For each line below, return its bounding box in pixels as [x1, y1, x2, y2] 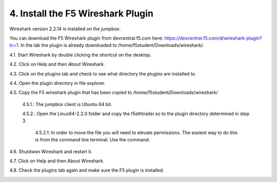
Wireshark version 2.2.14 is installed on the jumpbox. [9, 26, 121, 32]
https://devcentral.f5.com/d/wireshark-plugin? [164, 35, 262, 41]
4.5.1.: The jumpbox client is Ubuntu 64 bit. [22, 101, 113, 107]
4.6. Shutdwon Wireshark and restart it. [9, 148, 92, 154]
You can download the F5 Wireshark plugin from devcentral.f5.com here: [9, 35, 164, 41]
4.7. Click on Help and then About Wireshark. [9, 158, 105, 164]
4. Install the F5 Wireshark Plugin [9, 8, 154, 19]
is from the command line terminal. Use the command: [35, 137, 150, 143]
